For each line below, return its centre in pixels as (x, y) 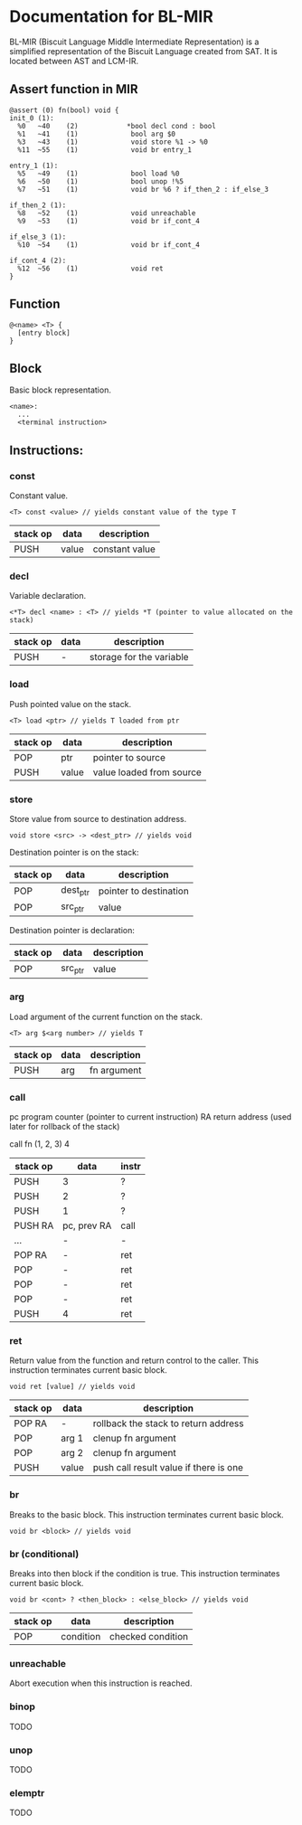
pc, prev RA (87, 1225)
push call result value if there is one (168, 1468)
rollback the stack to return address (168, 1423)
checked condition (149, 1636)
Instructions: (47, 450)
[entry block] (44, 333)
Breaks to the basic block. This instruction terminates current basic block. (147, 1514)
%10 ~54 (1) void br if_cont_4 (109, 245)
